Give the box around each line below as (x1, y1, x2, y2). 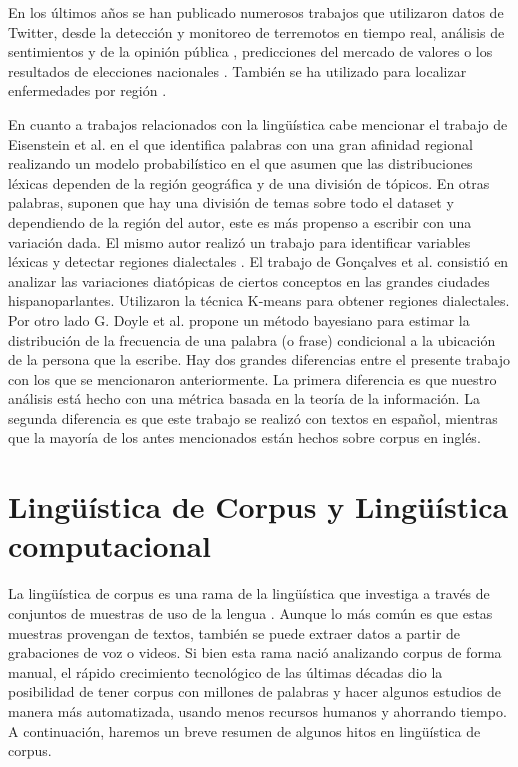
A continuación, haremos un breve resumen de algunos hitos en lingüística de (8, 720, 481, 741)
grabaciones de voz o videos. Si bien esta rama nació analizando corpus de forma (8, 642, 502, 663)
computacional (8, 525, 212, 566)
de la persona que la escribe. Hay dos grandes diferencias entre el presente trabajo (8, 349, 510, 370)
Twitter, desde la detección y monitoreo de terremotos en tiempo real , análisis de (8, 21, 505, 42)
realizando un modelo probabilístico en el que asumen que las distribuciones (8, 153, 473, 174)
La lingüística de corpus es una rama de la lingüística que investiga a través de (8, 583, 490, 604)
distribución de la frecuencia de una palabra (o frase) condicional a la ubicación (8, 329, 496, 350)
